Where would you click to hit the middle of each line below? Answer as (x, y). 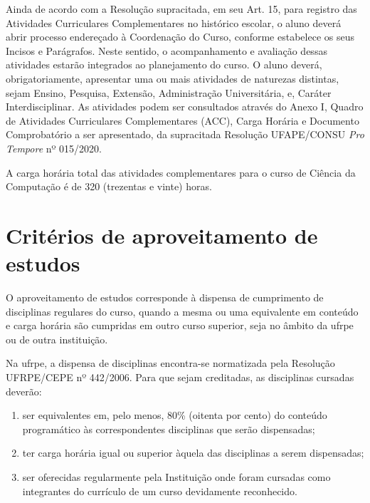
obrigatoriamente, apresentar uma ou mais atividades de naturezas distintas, (173, 78)
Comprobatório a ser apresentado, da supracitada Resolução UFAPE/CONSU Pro (185, 134)
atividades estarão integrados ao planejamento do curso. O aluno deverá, (164, 64)
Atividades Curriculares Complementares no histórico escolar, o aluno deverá (174, 22)
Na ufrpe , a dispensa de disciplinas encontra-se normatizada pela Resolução (170, 363)
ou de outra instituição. (57, 339)
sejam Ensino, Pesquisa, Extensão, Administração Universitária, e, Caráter (169, 92)
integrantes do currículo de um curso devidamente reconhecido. (160, 491)
